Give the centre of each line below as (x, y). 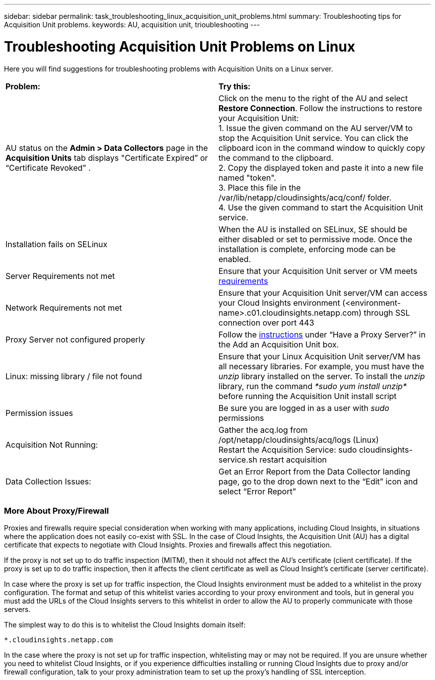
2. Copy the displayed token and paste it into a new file (321, 168)
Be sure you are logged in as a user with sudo (304, 408)
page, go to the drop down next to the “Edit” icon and (318, 481)
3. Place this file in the (260, 187)
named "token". (248, 177)
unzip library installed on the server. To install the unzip (322, 376)
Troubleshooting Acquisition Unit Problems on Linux (180, 46)
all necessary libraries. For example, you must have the (321, 366)
